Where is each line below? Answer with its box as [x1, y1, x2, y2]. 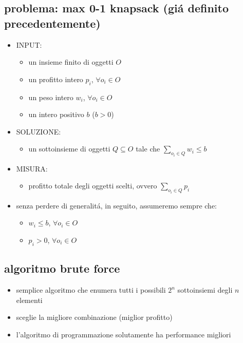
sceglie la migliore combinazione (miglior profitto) [16, 312, 173, 322]
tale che [136, 143, 160, 154]
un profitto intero [28, 73, 83, 84]
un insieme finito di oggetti [28, 56, 114, 67]
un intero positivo [28, 109, 84, 120]
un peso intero [28, 91, 73, 102]
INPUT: [16, 39, 42, 50]
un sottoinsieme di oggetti [28, 143, 110, 154]
